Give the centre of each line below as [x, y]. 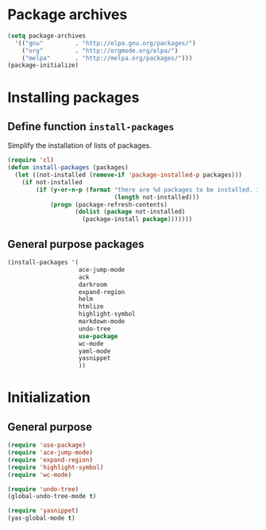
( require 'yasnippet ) [43, 511]
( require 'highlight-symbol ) [56, 467]
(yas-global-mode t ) [42, 518]
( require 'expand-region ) [50, 460]
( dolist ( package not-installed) [130, 212]
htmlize [91, 307]
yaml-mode [94, 351]
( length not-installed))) [157, 197]
